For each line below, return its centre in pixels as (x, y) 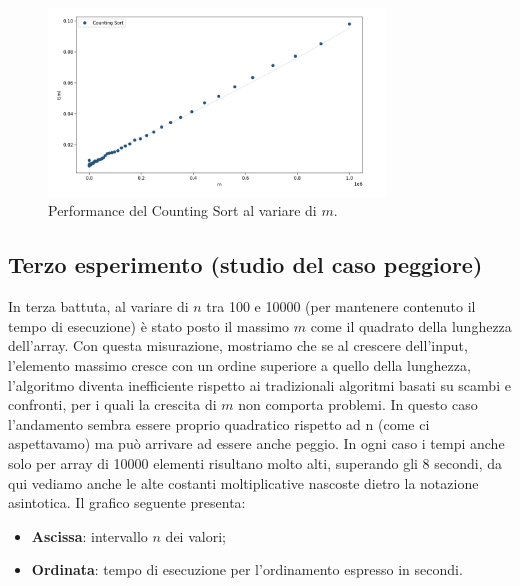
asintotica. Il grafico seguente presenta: (127, 502)
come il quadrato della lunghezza (411, 325)
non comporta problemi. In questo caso (358, 404)
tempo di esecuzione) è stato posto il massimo (149, 325)
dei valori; (195, 535)
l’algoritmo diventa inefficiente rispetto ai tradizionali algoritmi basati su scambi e (259, 384)
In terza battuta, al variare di (98, 306)
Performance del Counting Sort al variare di (182, 210)
